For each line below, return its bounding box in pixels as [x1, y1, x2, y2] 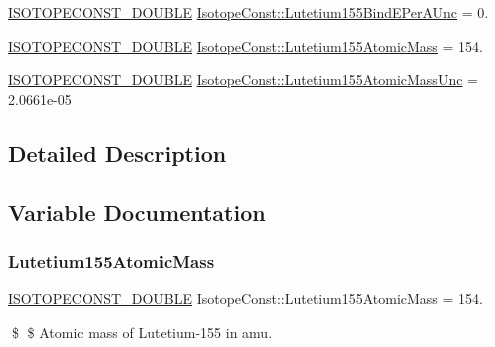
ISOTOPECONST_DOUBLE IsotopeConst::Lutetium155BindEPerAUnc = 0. [8, 2, 489, 22]
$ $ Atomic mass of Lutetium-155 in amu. [11, 321, 273, 342]
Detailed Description [8, 137, 227, 168]
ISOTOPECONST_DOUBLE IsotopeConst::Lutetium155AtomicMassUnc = [8, 69, 478, 90]
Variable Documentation [8, 196, 266, 227]
